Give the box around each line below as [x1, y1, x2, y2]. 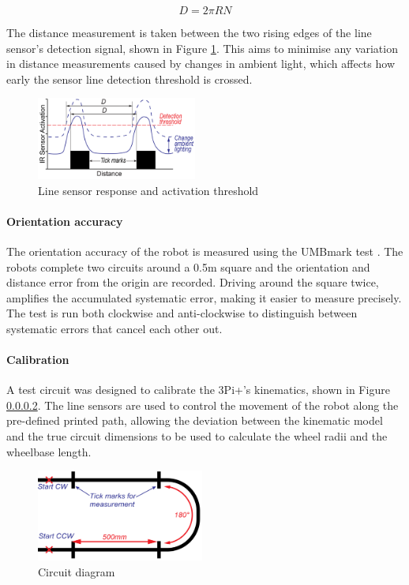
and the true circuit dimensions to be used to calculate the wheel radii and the [6, 428, 388, 444]
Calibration [6, 351, 69, 368]
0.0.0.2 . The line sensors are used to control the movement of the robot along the [6, 396, 399, 413]
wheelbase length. [6, 443, 92, 459]
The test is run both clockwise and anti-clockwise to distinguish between [6, 305, 358, 321]
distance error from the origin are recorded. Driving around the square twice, [6, 274, 379, 291]
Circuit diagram [38, 563, 115, 579]
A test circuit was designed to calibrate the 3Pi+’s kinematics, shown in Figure [6, 381, 390, 398]
